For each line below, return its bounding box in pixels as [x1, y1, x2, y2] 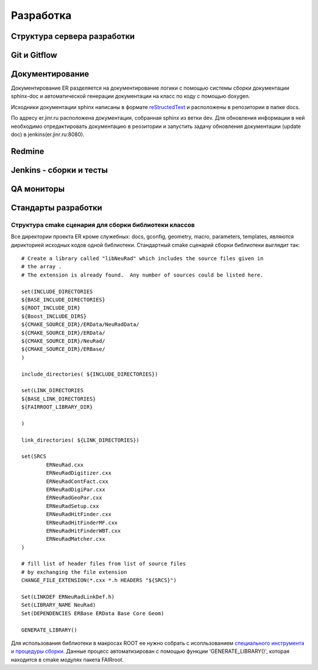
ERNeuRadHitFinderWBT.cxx [46, 527, 121, 534]
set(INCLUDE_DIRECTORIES [21, 288, 93, 295]
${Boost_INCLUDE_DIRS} [21, 313, 87, 320]
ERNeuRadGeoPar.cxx [46, 494, 102, 501]
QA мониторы [11, 183, 65, 194]
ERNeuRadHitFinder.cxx [46, 511, 112, 518]
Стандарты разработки [11, 202, 102, 212]
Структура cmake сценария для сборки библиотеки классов [11, 221, 196, 229]
